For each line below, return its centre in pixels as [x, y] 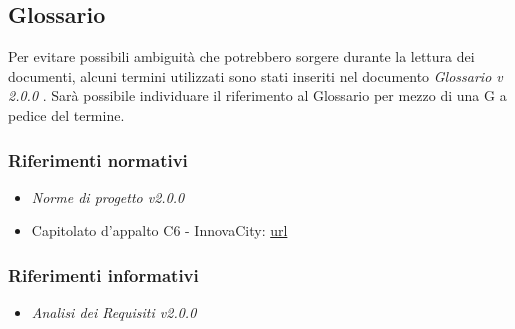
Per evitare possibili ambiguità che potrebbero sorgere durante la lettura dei [241, 56]
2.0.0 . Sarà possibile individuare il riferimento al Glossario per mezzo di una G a [257, 95]
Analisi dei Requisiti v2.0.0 [114, 312]
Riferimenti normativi [98, 159]
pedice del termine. [66, 114]
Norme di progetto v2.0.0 [108, 196]
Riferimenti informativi [103, 274]
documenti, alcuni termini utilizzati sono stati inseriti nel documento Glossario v [255, 75]
